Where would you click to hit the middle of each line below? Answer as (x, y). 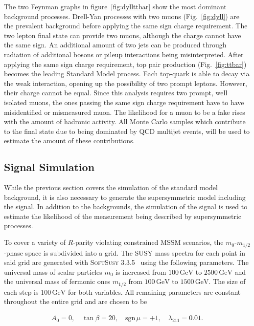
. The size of (227, 281)
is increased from (141, 272)
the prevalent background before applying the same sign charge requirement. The (126, 26)
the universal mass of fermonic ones (57, 281)
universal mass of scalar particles (53, 272)
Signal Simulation (49, 167)
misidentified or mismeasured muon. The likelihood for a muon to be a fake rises (125, 112)
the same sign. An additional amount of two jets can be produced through (115, 45)
